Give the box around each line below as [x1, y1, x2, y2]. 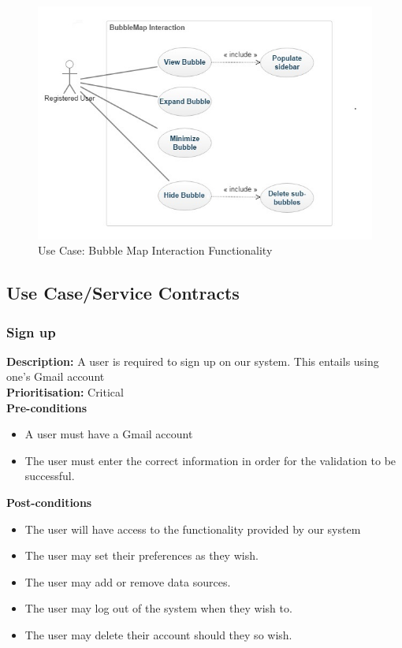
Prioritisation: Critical [6, 384, 124, 400]
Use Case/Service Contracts [6, 281, 240, 305]
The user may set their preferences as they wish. [24, 547, 259, 564]
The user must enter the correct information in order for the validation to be [24, 452, 396, 468]
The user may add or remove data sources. [24, 573, 231, 590]
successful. [24, 467, 75, 484]
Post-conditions [6, 493, 92, 510]
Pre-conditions [6, 399, 87, 415]
